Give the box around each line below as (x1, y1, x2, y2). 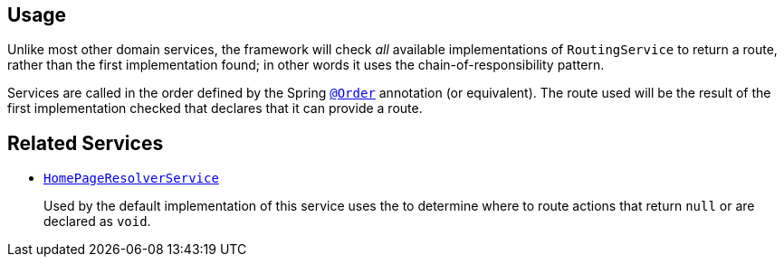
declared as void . (43, 213, 151, 230)
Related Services (7, 131, 164, 155)
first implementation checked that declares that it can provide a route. (7, 100, 423, 117)
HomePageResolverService (43, 171, 219, 186)
